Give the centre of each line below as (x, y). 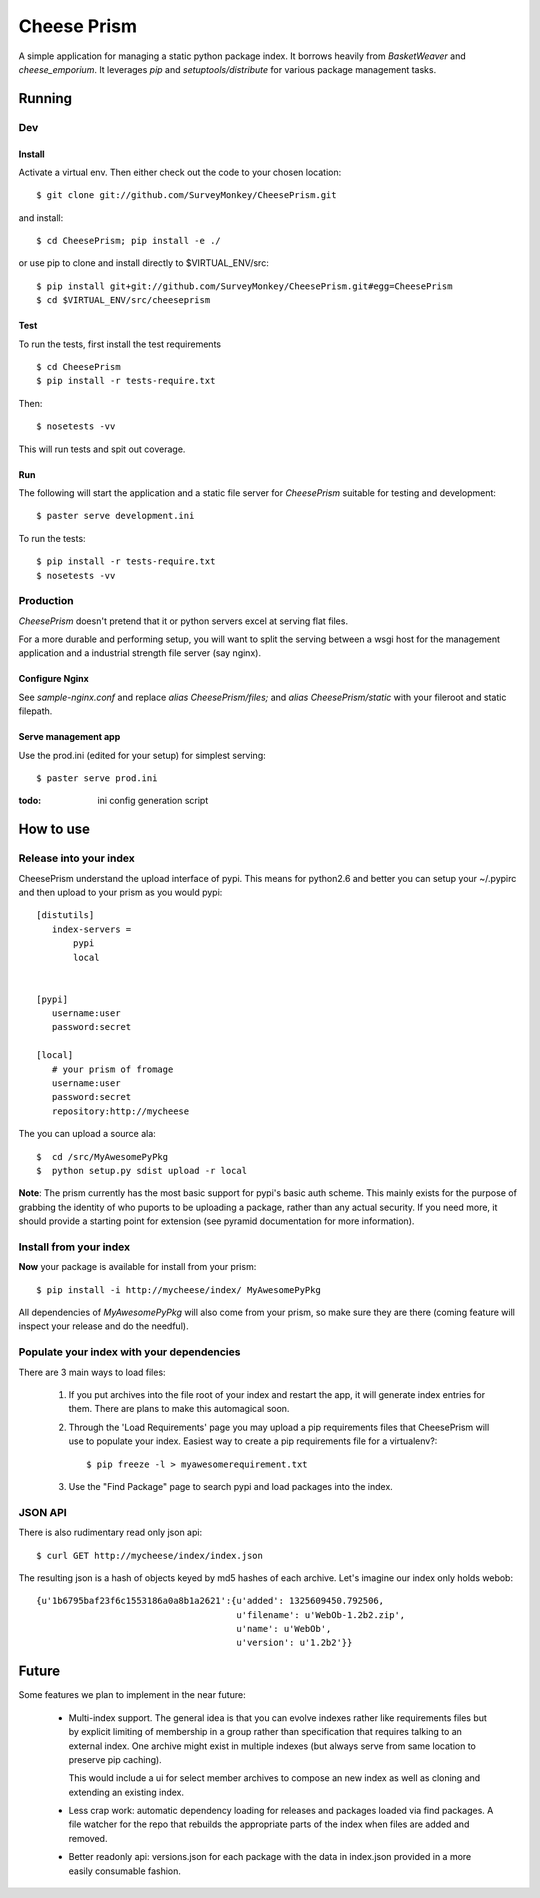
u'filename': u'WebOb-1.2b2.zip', (321, 1614)
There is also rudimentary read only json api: (110, 1532)
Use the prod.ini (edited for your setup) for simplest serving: (142, 755)
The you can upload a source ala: (87, 1134)
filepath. (35, 711)
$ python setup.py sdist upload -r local (142, 1170)
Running (45, 98)
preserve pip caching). (115, 1759)
